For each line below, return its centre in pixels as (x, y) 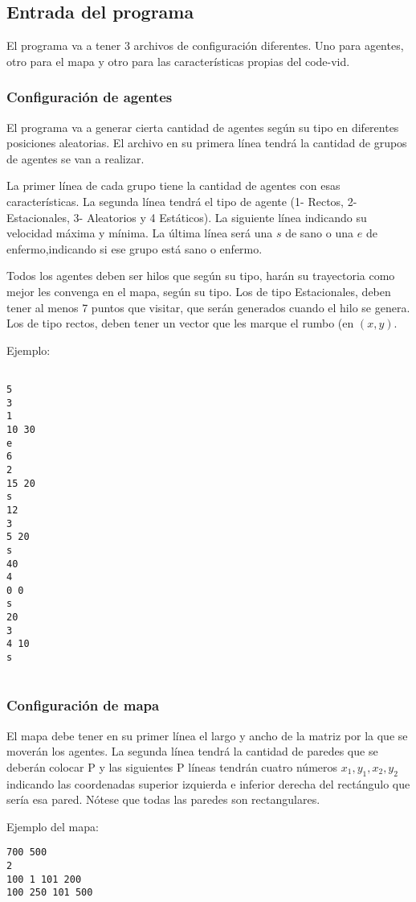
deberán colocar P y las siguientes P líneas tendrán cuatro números (172, 766)
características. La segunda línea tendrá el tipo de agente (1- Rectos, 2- (182, 201)
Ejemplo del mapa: (53, 826)
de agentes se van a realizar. (75, 158)
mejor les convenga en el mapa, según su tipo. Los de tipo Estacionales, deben (199, 291)
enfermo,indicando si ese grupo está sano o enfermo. (135, 248)
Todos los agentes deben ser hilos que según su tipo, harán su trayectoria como (201, 276)
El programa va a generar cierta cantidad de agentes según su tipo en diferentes (203, 127)
